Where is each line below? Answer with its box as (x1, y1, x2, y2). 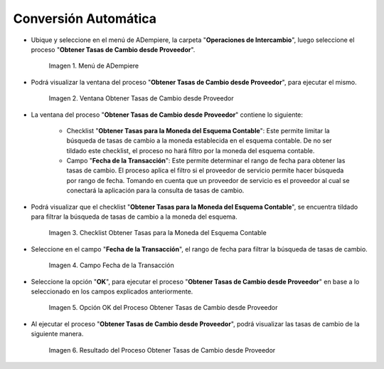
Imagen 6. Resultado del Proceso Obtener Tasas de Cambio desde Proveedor (48, 345, 276, 354)
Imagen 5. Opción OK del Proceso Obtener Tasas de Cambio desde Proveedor (48, 303, 278, 312)
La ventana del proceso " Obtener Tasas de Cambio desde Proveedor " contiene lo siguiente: (31, 110, 304, 119)
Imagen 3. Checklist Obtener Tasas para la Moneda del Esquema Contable (48, 229, 267, 237)
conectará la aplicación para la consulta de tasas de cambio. (66, 186, 245, 195)
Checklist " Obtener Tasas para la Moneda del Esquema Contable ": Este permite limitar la (66, 126, 330, 135)
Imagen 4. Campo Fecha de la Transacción (48, 261, 174, 270)
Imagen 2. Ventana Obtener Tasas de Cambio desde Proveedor (48, 94, 234, 103)
